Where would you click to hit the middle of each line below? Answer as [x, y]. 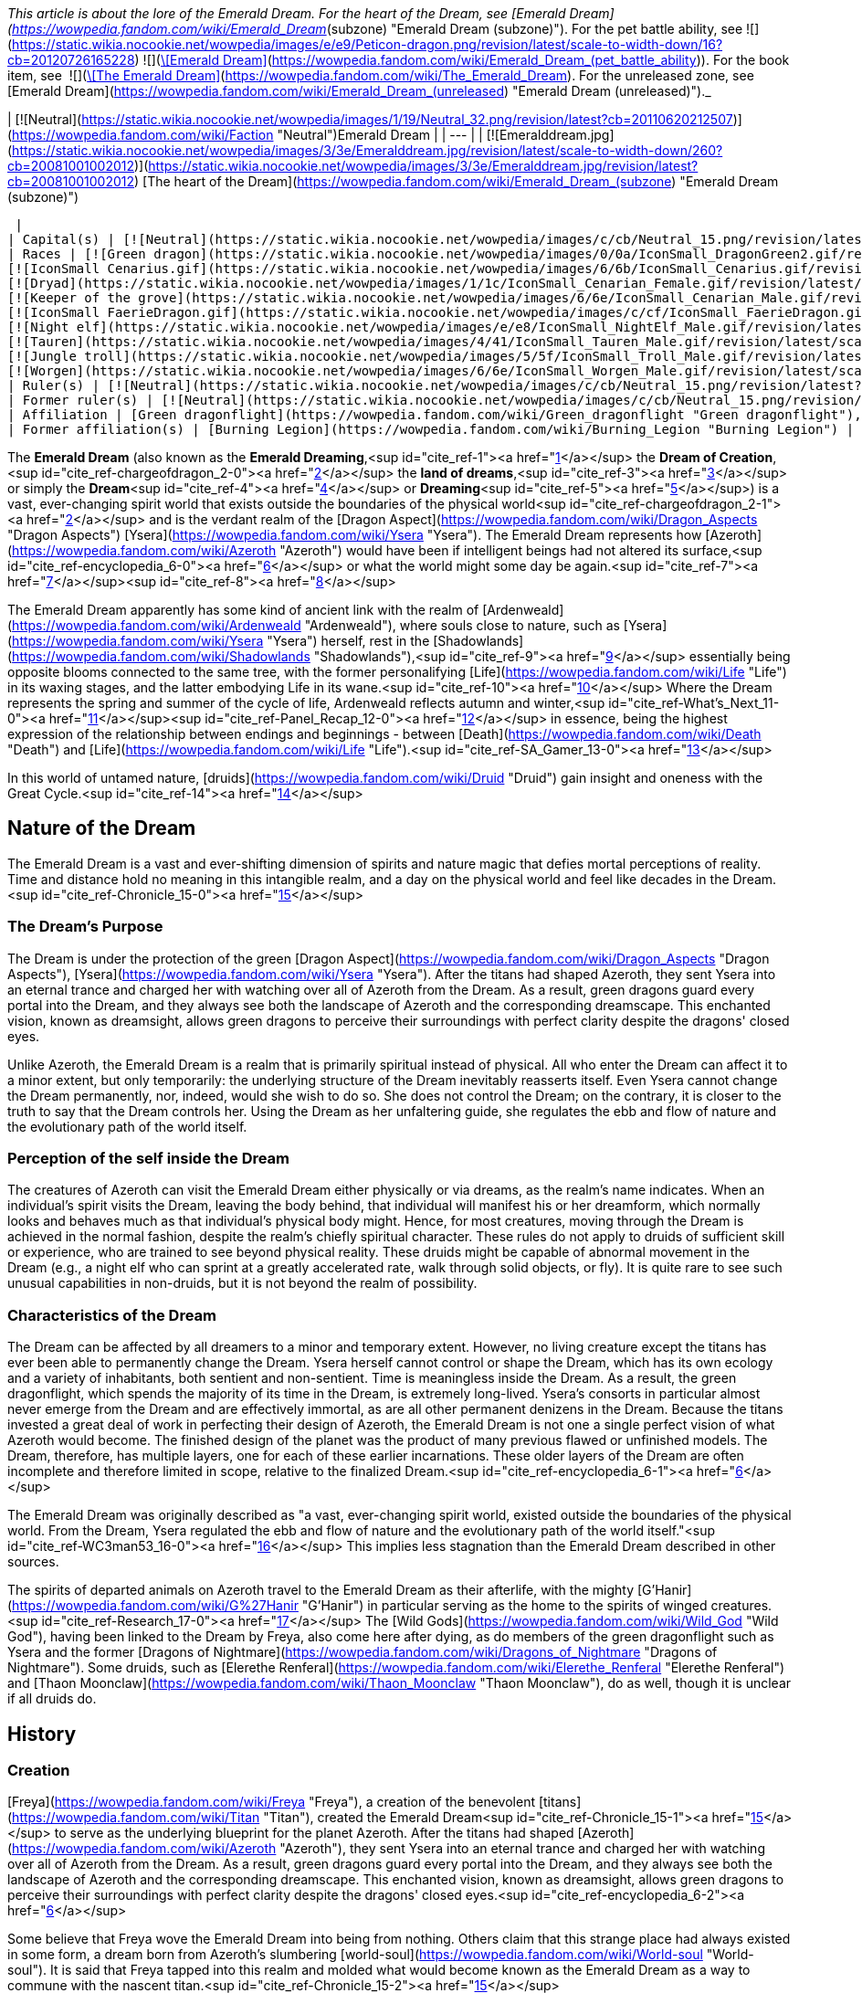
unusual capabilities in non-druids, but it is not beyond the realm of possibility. [242, 1283]
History [42, 1734]
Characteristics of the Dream [112, 1315]
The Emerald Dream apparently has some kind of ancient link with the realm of [243, 610]
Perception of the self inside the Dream [149, 1158]
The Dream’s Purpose [85, 927]
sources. [33, 1562]
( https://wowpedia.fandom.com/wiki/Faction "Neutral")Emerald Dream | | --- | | [245, 135]
